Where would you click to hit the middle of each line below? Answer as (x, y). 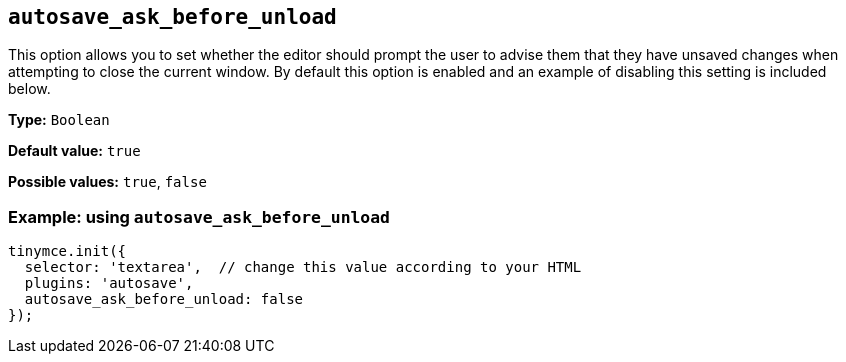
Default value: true (74, 151)
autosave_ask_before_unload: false (164, 299)
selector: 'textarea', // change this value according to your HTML (303, 267)
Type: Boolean (59, 120)
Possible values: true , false (107, 182)
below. (29, 89)
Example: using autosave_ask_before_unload (199, 216)
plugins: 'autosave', (109, 283)
